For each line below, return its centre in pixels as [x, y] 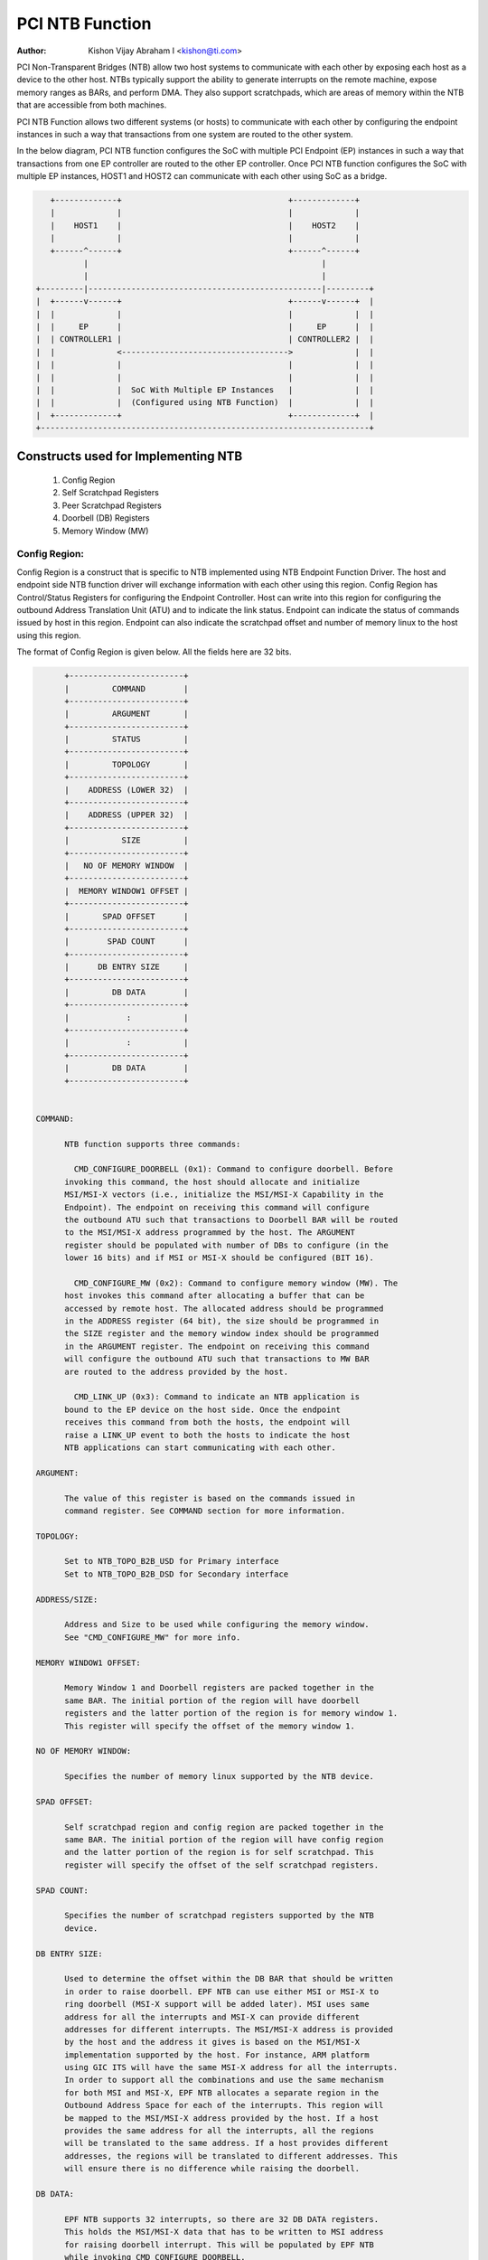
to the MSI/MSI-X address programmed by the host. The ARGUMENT [210, 1233]
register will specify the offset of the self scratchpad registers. [222, 1865]
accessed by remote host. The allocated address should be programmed [224, 1308]
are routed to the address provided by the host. [177, 1371]
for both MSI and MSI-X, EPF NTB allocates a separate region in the [222, 2092]
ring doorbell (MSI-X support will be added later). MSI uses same [217, 2004]
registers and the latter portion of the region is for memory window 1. [231, 1714]
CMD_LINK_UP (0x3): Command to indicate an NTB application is [217, 1397]
